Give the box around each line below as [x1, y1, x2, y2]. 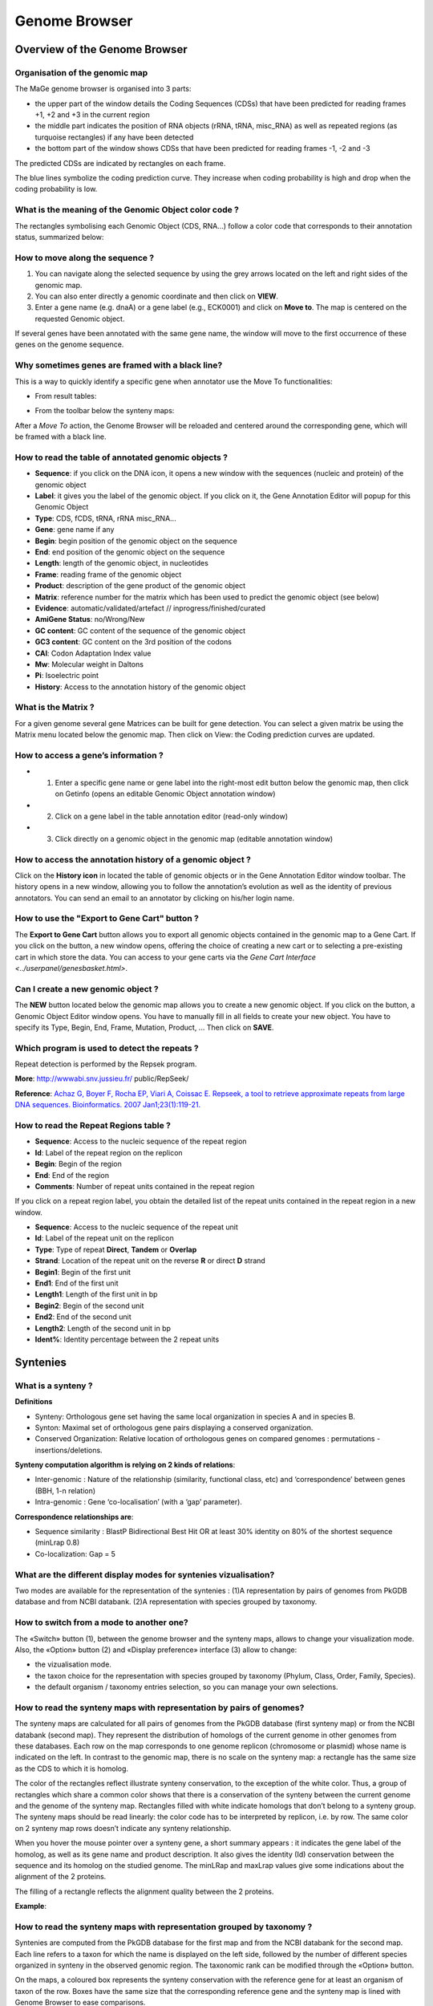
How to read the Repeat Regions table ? [14, 1119, 172, 1131]
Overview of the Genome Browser [14, 43, 188, 56]
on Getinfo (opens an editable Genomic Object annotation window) [55, 789, 276, 798]
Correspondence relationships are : [14, 1512, 134, 1521]
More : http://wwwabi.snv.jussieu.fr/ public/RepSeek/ [14, 1074, 189, 1083]
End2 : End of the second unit [34, 1312, 132, 1322]
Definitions [14, 1397, 53, 1407]
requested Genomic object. [34, 314, 125, 323]
